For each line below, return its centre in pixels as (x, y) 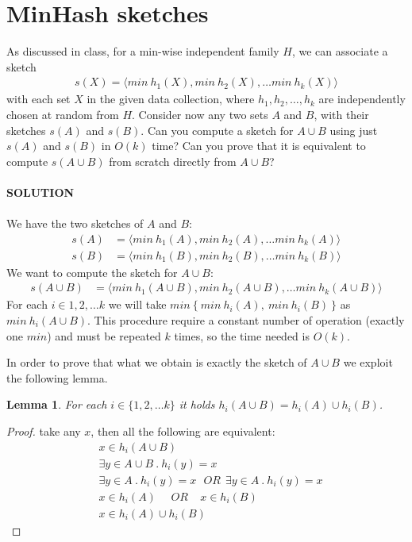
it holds (197, 404)
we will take (137, 304)
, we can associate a (340, 51)
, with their (341, 114)
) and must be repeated (104, 335)
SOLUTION (40, 192)
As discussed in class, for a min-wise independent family (143, 51)
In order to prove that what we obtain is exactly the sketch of (157, 362)
